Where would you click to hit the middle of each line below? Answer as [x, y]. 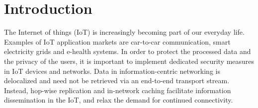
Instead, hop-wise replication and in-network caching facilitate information [118, 90]
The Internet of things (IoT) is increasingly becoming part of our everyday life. [124, 32]
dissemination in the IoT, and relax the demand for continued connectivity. [119, 100]
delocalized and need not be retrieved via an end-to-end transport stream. [117, 81]
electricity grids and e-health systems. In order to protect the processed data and [128, 51]
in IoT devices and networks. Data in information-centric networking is [112, 71]
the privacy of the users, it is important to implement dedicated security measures [129, 61]
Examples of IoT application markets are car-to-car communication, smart [117, 41]
